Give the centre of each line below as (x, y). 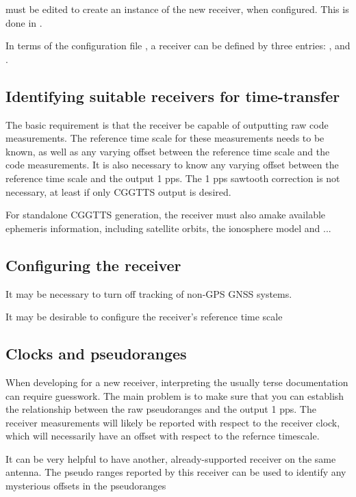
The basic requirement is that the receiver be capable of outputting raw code (167, 124)
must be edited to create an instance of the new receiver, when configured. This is (177, 9)
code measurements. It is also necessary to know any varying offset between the (172, 165)
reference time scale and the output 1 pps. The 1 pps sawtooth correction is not (173, 178)
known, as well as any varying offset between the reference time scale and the (168, 151)
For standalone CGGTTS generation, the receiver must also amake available (166, 215)
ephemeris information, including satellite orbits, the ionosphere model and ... (168, 228)
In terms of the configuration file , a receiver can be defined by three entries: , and (178, 46)
